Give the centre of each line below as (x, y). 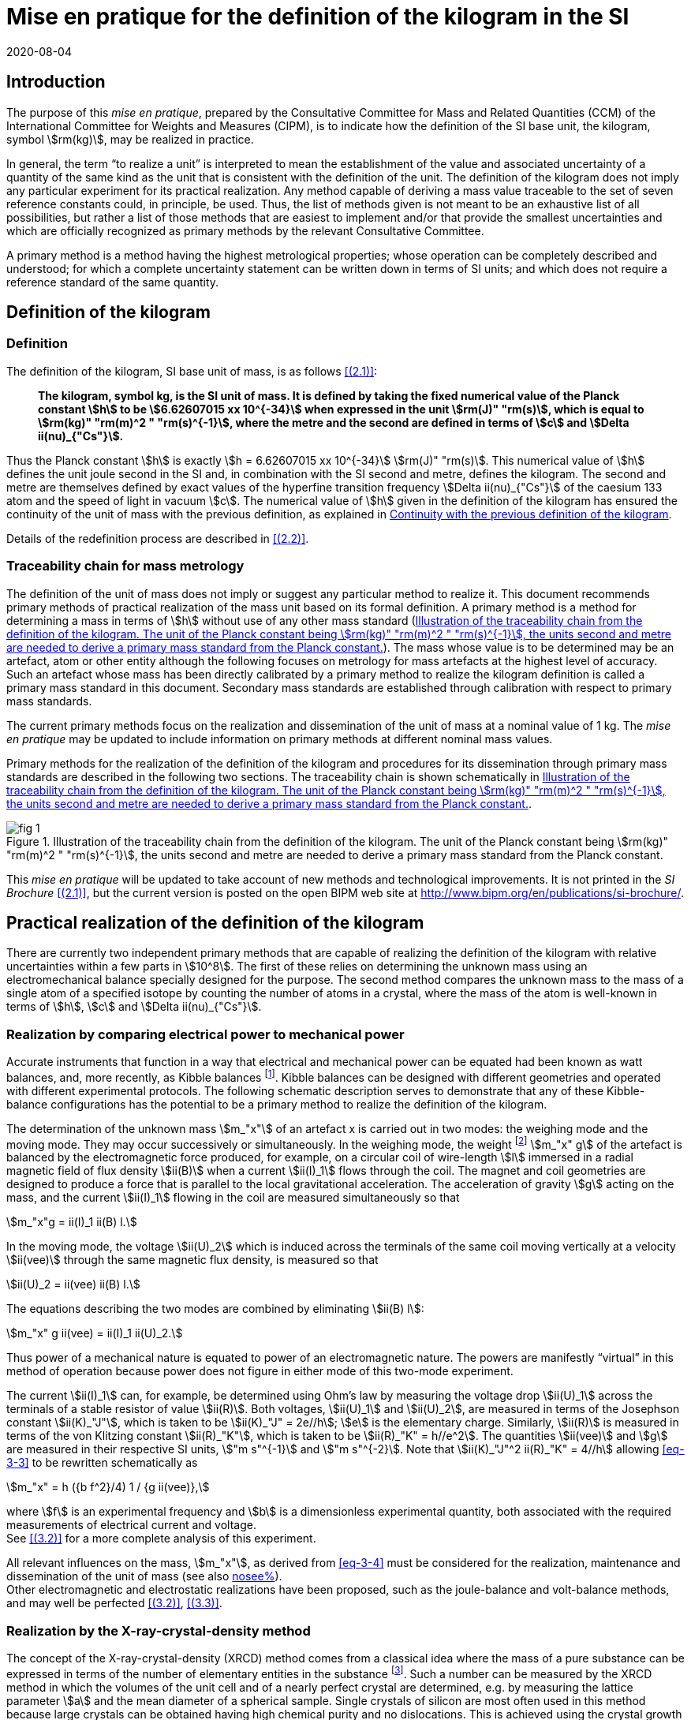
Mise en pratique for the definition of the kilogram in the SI (318, 17)
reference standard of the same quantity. (113, 282)
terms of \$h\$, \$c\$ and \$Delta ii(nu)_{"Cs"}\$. (134, 1007)
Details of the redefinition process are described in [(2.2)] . (158, 538)
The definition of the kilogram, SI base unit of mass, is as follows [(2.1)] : (192, 371)
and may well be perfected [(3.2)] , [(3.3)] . (114, 1603)
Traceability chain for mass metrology (125, 566)
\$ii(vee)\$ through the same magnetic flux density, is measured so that (192, 1260)
